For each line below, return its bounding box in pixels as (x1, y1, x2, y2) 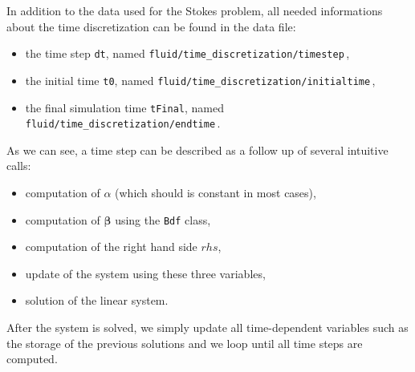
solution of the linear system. (25, 292, 169, 309)
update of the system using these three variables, (25, 265, 266, 281)
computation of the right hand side (25, 238, 197, 255)
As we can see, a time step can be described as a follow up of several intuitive (6, 141, 389, 158)
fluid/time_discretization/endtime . (25, 115, 221, 131)
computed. (6, 350, 58, 367)
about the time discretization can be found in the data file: (6, 18, 296, 34)
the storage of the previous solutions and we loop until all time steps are (6, 334, 363, 351)
